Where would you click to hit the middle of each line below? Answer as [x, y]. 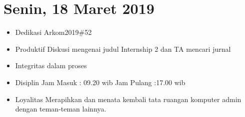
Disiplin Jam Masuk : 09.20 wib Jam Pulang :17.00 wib [100, 82]
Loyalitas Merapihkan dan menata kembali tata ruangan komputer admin [128, 99]
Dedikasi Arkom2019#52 [53, 32]
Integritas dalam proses [51, 65]
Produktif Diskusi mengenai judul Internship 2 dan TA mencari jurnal [123, 49]
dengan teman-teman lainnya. [61, 109]
